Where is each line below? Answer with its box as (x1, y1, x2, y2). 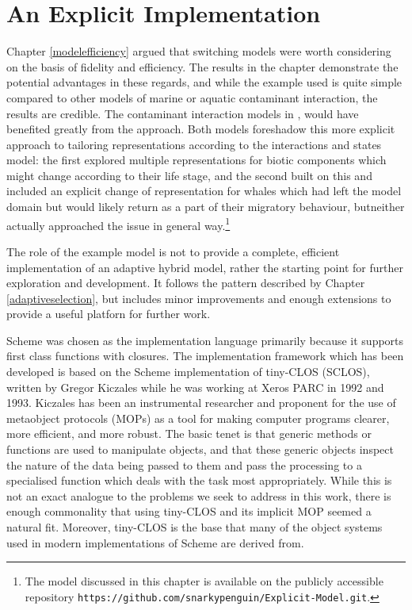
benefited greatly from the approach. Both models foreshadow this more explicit (6, 121, 395, 137)
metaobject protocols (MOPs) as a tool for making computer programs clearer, (6, 409, 390, 426)
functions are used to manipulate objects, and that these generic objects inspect (6, 441, 394, 458)
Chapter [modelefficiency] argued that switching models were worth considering (6, 43, 391, 59)
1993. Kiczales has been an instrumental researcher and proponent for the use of (6, 394, 396, 411)
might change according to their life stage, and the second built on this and (6, 167, 372, 183)
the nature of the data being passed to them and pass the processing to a (6, 456, 362, 473)
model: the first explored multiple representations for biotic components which (6, 152, 387, 168)
